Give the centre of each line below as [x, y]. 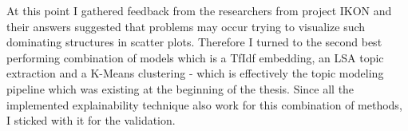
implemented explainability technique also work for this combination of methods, [204, 104]
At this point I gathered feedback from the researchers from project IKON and [199, 10]
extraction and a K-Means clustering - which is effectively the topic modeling [195, 73]
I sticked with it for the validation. [91, 120]
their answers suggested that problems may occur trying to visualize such [186, 26]
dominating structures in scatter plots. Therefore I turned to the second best [194, 42]
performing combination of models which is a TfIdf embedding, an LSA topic [195, 57]
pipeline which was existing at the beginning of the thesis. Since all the [180, 88]
